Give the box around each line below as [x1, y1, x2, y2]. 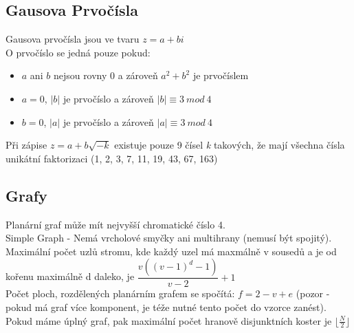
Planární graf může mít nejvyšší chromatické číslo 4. [5, 217, 225, 231]
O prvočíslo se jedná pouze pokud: [5, 45, 151, 59]
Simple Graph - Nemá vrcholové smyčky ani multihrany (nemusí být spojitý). [5, 230, 332, 245]
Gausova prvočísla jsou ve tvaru [5, 32, 140, 46]
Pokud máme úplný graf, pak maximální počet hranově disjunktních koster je [5, 313, 332, 327]
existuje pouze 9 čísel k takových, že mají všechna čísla [114, 138, 345, 152]
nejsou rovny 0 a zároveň [53, 68, 158, 83]
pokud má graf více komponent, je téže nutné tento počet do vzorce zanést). [5, 299, 327, 314]
